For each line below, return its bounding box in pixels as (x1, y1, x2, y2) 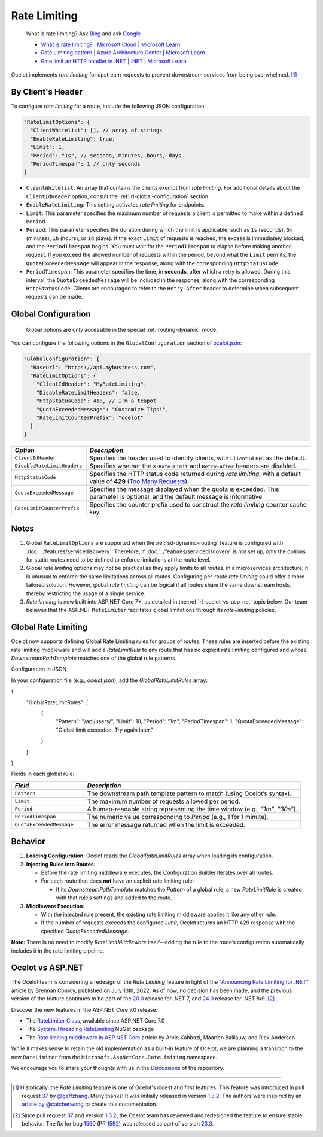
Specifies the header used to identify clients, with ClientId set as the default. (89, 454, 306, 462)
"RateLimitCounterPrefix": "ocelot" (36, 414, 144, 421)
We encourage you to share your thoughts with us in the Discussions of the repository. (11, 1064, 224, 1071)
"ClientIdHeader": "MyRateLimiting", (36, 381, 147, 387)
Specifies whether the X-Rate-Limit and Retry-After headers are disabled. (89, 462, 297, 470)
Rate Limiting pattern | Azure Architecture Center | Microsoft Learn (41, 49, 206, 56)
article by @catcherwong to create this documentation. (22, 1100, 158, 1108)
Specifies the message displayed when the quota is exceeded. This (89, 485, 279, 493)
